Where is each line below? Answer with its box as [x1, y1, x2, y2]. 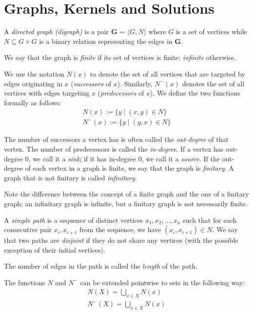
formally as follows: [4, 97, 61, 107]
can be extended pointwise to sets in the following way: [80, 277, 245, 287]
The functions [4, 277, 45, 287]
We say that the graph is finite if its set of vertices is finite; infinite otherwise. [4, 52, 236, 62]
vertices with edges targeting [4, 88, 90, 98]
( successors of [71, 78, 112, 88]
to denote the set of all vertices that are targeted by [90, 68, 245, 78]
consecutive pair [4, 224, 52, 235]
